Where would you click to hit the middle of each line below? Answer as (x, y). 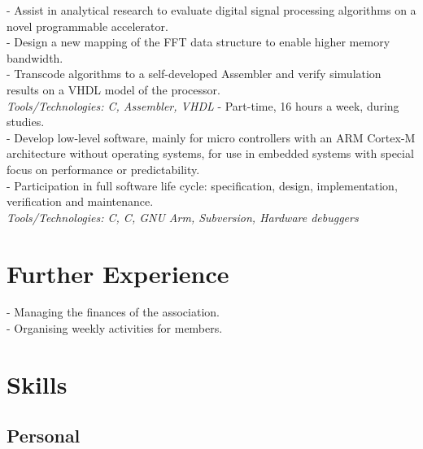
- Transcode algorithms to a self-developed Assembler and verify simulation (194, 74)
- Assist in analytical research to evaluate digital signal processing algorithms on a (211, 10)
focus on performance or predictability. (103, 169)
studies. (26, 122)
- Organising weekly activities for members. (115, 328)
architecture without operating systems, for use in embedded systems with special (210, 153)
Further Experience (118, 273)
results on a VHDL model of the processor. (113, 89)
